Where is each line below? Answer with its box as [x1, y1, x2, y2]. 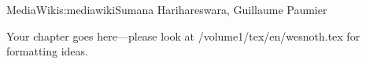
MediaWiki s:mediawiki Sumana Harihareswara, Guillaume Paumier [6, 2, 327, 17]
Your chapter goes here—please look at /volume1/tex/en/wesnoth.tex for [6, 27, 360, 44]
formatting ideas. [6, 43, 88, 59]
